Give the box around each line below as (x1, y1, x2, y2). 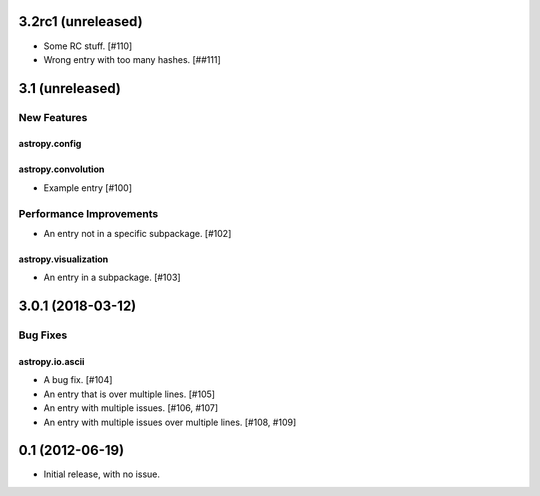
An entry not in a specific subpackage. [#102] (43, 228, 232, 240)
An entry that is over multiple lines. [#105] (43, 388, 215, 400)
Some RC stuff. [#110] (43, 40, 133, 52)
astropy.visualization (18, 253, 109, 265)
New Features (18, 110, 88, 124)
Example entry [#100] (43, 181, 132, 194)
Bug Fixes (18, 328, 68, 342)
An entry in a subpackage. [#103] (43, 271, 181, 284)
